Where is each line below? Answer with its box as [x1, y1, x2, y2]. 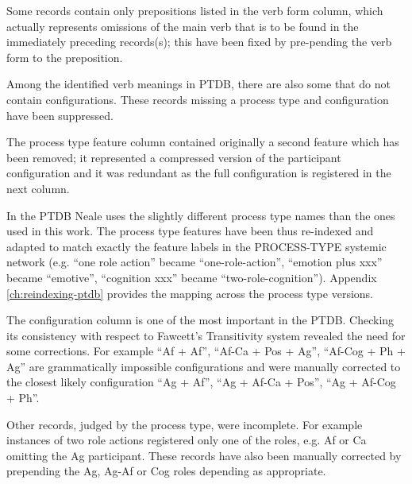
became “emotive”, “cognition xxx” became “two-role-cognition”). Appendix [6, 269, 377, 285]
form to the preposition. [6, 48, 123, 65]
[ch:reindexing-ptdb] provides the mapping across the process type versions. [6, 285, 373, 301]
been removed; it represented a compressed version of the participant [6, 149, 341, 165]
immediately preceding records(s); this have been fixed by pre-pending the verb [6, 33, 392, 50]
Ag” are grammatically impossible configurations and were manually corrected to [6, 358, 401, 374]
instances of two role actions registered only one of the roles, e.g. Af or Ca [6, 432, 367, 448]
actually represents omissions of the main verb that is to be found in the [6, 17, 359, 34]
